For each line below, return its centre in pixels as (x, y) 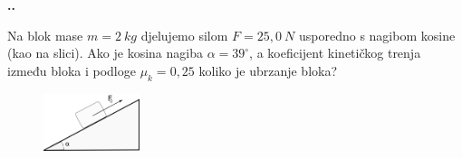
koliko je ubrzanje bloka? (268, 70)
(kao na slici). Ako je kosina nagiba (105, 53)
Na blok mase (45, 35)
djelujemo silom (184, 35)
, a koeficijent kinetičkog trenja (335, 53)
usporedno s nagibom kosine (377, 35)
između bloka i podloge (72, 70)
